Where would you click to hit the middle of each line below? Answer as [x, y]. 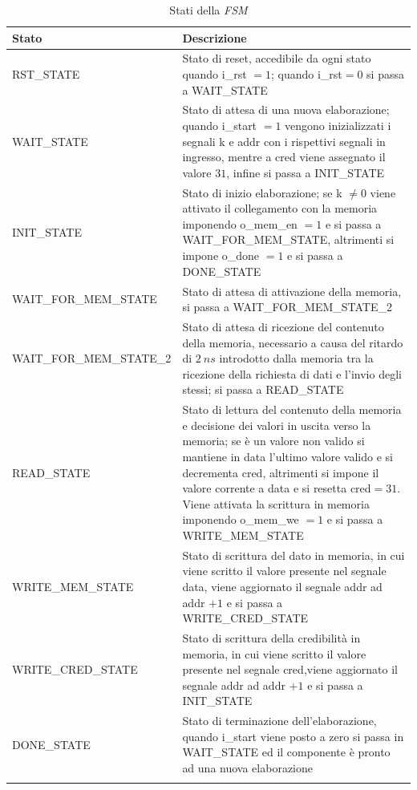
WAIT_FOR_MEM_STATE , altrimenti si [288, 239]
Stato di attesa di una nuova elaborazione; [286, 109]
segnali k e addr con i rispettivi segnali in [284, 141]
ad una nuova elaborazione [247, 767]
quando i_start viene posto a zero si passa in [293, 736]
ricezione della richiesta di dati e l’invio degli [292, 373]
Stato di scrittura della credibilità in [271, 637]
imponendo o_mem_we [241, 519]
